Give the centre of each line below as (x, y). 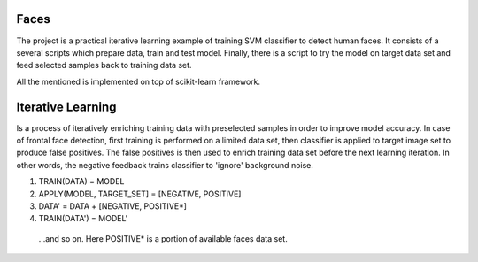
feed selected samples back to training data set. (104, 65)
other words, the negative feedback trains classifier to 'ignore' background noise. (165, 165)
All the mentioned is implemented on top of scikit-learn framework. (139, 81)
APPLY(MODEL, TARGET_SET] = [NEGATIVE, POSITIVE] (140, 194)
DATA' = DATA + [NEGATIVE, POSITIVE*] (113, 206)
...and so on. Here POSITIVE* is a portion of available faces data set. (163, 238)
